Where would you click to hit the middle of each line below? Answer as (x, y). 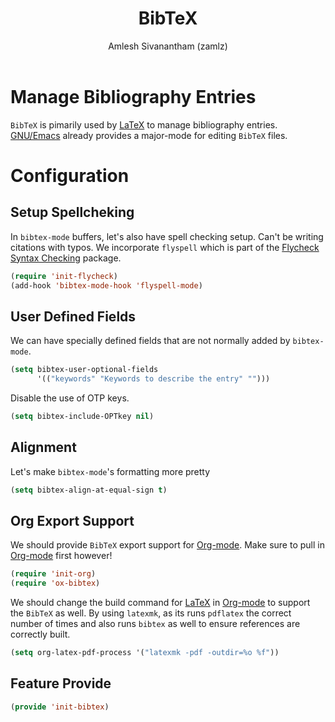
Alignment (43, 447)
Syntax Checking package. (66, 258)
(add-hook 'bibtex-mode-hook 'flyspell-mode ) (106, 285)
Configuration (70, 175)
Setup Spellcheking (72, 212)
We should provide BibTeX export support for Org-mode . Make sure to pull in (167, 545)
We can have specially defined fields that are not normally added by (150, 341)
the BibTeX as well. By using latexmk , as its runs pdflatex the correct (151, 613)
